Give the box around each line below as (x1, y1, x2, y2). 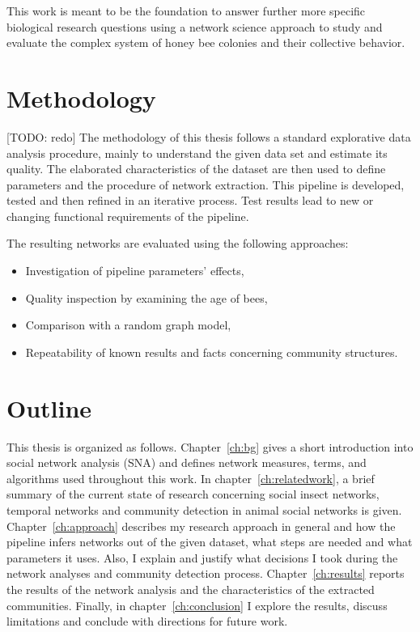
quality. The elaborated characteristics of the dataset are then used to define (6, 160, 386, 177)
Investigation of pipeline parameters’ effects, (25, 262, 244, 279)
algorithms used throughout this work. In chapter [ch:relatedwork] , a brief (6, 469, 375, 486)
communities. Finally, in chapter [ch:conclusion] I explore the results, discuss (6, 596, 388, 613)
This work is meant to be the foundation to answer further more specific (6, 2, 366, 19)
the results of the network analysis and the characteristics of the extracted (6, 580, 375, 597)
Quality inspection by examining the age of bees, (25, 289, 268, 306)
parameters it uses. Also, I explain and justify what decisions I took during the (6, 549, 398, 566)
